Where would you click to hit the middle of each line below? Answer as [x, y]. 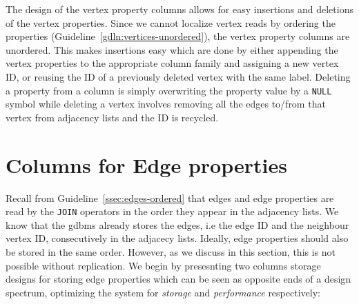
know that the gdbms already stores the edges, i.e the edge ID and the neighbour [177, 224]
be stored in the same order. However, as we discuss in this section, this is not [171, 251]
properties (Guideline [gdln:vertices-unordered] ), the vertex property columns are [178, 36]
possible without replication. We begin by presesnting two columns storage [163, 265]
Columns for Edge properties [146, 164]
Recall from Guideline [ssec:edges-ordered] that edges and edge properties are [170, 197]
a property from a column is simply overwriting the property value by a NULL [169, 90]
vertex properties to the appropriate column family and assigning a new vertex [172, 63]
